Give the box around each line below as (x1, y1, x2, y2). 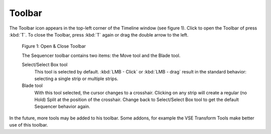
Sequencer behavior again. (34, 103, 90, 109)
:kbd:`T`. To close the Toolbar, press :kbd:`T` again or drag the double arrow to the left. (9, 31, 189, 37)
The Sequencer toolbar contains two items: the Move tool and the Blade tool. (22, 52, 181, 58)
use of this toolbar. (9, 122, 48, 128)
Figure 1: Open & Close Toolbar (22, 43, 86, 49)
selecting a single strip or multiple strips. (34, 75, 118, 81)
